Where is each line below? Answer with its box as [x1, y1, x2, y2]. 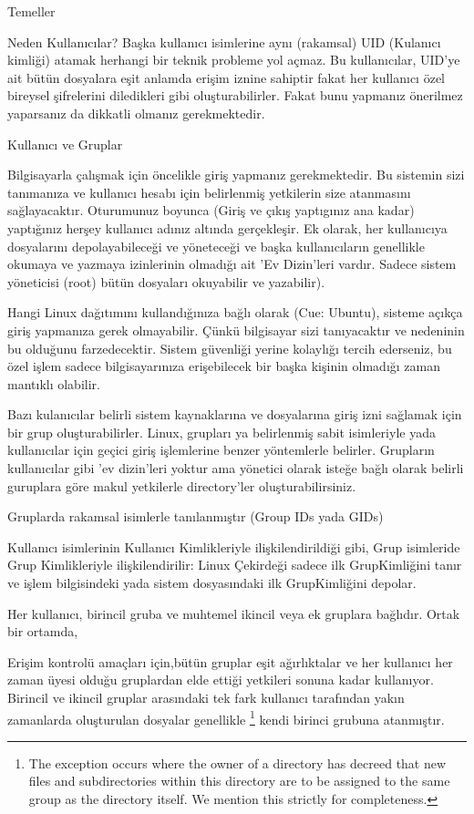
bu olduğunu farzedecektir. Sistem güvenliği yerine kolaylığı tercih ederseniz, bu [7, 338, 452, 357]
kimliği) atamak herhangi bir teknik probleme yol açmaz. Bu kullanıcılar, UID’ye [7, 50, 460, 69]
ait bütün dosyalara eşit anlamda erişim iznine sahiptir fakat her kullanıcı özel [7, 67, 446, 87]
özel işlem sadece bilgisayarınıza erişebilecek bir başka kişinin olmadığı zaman [7, 356, 440, 376]
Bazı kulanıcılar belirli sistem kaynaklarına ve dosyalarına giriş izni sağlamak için [7, 405, 462, 424]
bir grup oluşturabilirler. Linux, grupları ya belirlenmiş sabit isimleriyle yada [7, 422, 436, 441]
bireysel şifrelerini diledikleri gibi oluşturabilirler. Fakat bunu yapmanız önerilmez [7, 86, 463, 105]
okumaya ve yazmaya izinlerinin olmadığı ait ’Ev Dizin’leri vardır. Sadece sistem [7, 254, 457, 273]
